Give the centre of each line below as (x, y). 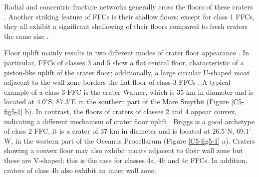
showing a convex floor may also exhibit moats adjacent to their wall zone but (124, 150)
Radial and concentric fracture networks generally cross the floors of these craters (129, 6)
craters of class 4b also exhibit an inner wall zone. (80, 170)
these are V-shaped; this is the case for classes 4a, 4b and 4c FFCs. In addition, (126, 160)
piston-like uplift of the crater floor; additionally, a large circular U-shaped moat (127, 72)
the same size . (26, 36)
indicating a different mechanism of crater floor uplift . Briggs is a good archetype (129, 121)
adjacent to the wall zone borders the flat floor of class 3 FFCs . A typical (117, 82)
